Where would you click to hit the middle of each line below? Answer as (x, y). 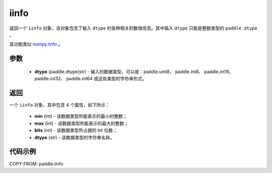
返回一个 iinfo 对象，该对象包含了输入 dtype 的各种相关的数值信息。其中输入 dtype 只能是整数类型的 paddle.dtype (133, 28)
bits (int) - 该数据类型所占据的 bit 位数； (76, 130)
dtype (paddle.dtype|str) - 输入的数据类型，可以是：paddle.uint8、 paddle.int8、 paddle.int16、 (134, 71)
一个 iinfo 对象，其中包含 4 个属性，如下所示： (60, 105)
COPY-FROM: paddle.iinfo (36, 163)
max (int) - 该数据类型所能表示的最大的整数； (81, 123)
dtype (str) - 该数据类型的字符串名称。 (75, 137)
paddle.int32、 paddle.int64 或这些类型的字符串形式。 (91, 79)
